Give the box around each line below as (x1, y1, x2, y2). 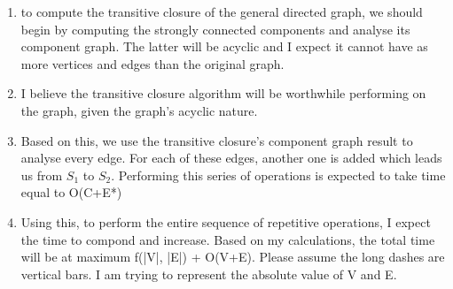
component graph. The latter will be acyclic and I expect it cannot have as (20, 37, 428, 56)
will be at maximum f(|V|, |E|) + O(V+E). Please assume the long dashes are (20, 247, 445, 266)
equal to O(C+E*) (20, 183, 122, 202)
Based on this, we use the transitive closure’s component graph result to (20, 131, 413, 149)
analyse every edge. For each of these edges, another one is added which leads (20, 148, 442, 167)
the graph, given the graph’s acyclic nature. (20, 101, 258, 119)
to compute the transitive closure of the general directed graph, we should (20, 3, 423, 20)
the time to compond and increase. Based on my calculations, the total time (20, 230, 435, 248)
